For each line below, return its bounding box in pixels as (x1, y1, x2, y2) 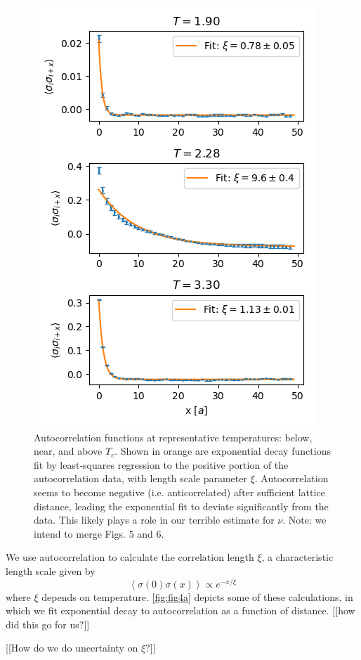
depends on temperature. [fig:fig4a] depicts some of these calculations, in (41, 589, 353, 604)
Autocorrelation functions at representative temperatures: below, (34, 429, 313, 444)
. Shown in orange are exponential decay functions (114, 444, 331, 458)
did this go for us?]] (6, 616, 90, 631)
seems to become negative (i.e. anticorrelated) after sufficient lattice (34, 484, 325, 499)
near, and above (34, 444, 103, 458)
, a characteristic (261, 550, 334, 564)
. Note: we (282, 512, 327, 527)
